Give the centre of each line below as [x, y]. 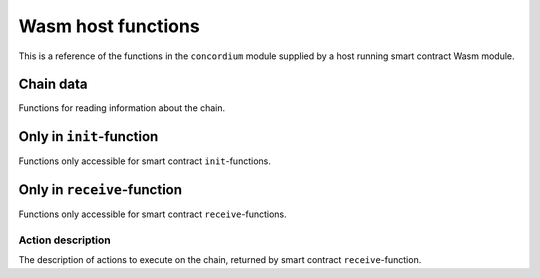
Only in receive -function [100, 190]
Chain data [53, 84]
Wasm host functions [109, 26]
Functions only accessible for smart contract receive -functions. [152, 214]
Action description [64, 240]
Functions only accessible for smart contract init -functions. [145, 161]
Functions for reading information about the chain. [122, 108]
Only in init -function [88, 136]
